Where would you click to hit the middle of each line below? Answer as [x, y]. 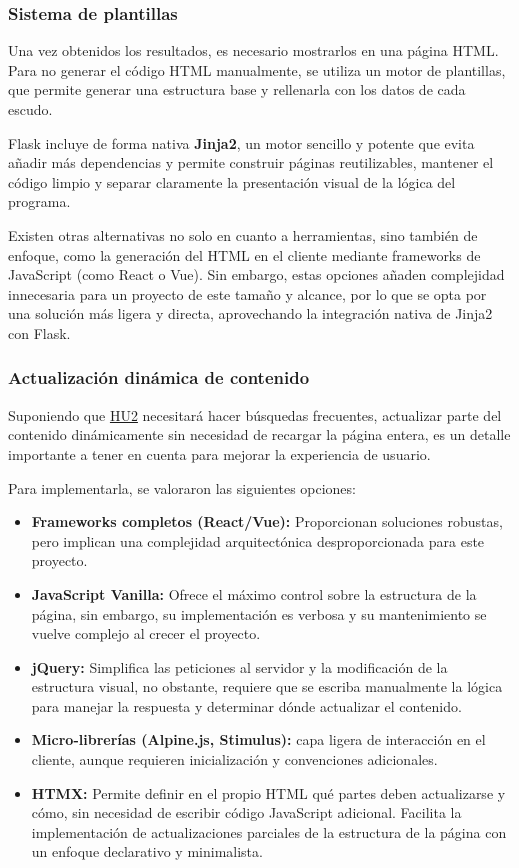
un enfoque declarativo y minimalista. [147, 851]
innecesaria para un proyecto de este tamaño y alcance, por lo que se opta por [247, 293]
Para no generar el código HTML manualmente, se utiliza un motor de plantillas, [257, 69]
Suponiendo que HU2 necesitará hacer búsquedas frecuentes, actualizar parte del [255, 414]
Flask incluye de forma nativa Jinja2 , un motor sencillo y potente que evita [241, 142]
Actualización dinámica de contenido [159, 377]
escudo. [30, 109]
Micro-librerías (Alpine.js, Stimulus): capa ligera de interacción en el [258, 739]
